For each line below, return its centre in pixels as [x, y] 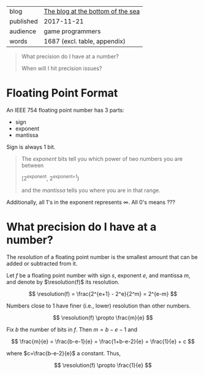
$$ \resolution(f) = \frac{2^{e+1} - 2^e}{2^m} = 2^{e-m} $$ [103, 293]
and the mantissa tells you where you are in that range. [91, 190]
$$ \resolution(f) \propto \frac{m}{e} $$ [103, 317]
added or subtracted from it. [42, 263]
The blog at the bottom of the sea [92, 11]
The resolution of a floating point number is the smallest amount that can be [102, 257]
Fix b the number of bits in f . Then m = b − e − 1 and [72, 329]
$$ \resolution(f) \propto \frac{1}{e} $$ [103, 365]
